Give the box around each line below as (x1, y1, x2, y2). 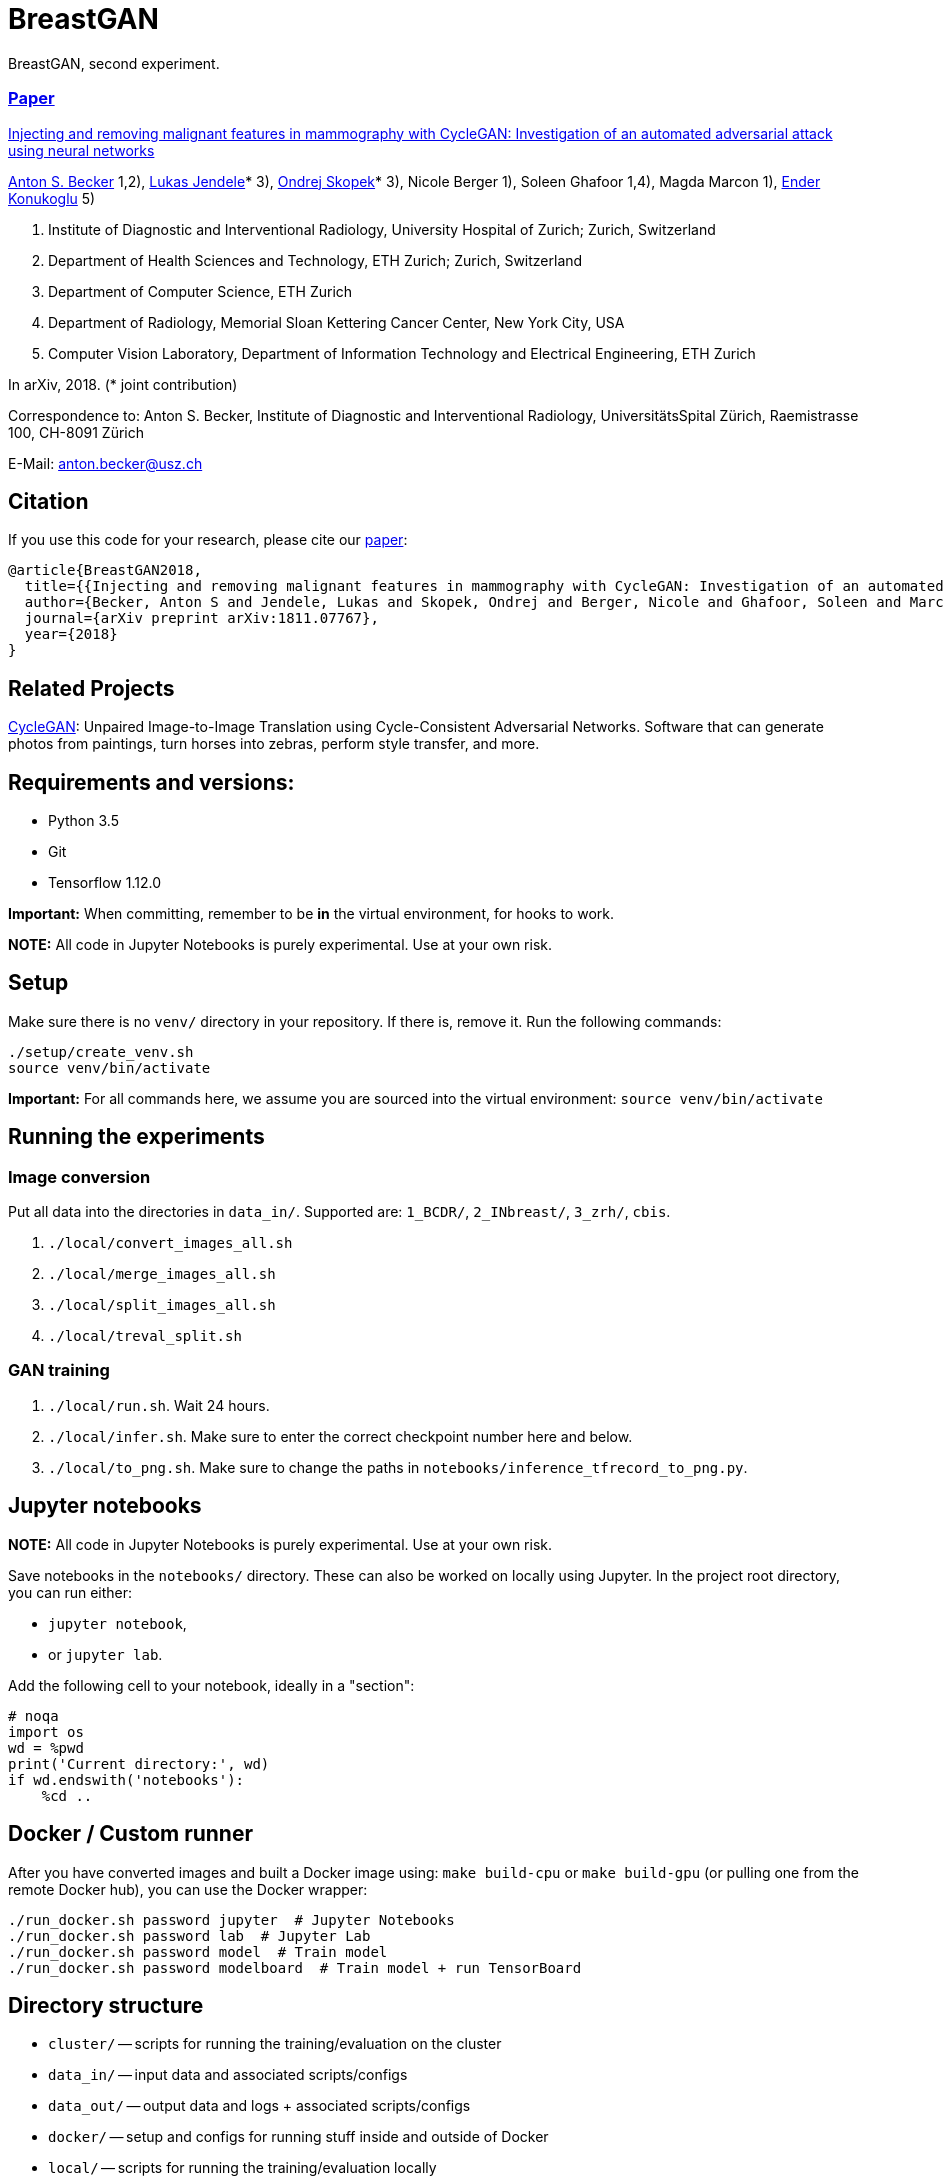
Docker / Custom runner (8, 1821, 253, 1847)
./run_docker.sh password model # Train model (8, 1943, 388, 1960)
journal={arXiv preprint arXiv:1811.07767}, (24, 610, 379, 627)
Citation (8, 488, 89, 514)
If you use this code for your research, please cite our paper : (8, 531, 408, 549)
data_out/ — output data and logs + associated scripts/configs (48, 2097, 471, 2115)
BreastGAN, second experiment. (8, 54, 220, 72)
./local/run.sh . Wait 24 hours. (48, 1396, 270, 1414)
